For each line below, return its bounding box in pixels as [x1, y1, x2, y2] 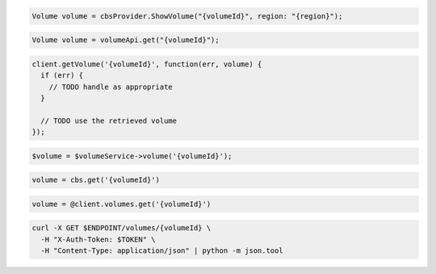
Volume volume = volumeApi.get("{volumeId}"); [31, 36, 220, 44]
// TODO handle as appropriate [48, 82, 173, 91]
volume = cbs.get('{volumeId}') [31, 175, 161, 185]
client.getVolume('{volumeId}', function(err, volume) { [31, 59, 262, 69]
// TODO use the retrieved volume [40, 116, 178, 125]
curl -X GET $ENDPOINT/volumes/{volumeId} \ [31, 223, 212, 233]
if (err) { [40, 71, 84, 80]
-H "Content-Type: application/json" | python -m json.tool [40, 247, 283, 255]
